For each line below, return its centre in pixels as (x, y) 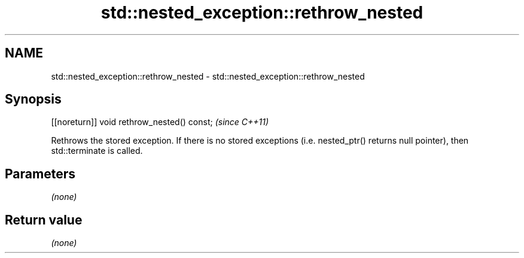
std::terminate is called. (97, 151)
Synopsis (33, 99)
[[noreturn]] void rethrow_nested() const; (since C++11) (160, 122)
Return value (44, 220)
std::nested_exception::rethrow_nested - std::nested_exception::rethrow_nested (208, 76)
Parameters (40, 174)
